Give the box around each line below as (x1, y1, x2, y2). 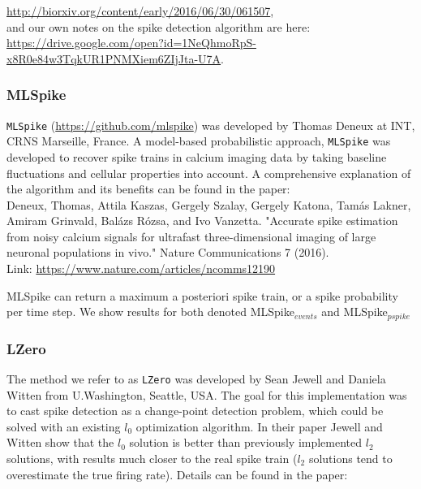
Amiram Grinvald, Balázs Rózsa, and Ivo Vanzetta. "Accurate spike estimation (6, 212, 398, 229)
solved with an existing (6, 418, 121, 435)
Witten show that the (6, 434, 114, 451)
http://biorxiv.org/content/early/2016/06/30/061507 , (6, 2, 274, 19)
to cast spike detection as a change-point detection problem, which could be (6, 402, 384, 419)
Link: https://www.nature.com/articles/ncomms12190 (6, 260, 276, 277)
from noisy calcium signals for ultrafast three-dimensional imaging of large (6, 227, 376, 244)
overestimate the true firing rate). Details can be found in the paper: (6, 465, 348, 483)
